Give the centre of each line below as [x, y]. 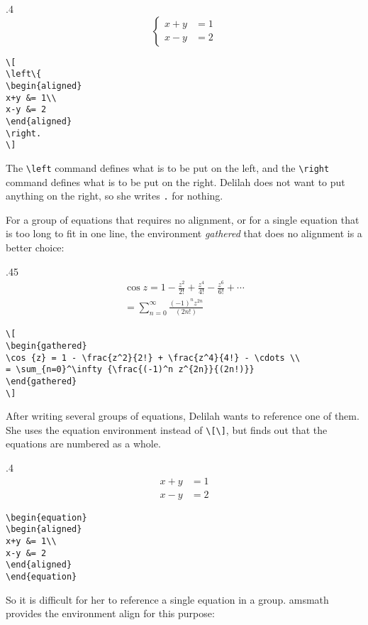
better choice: [35, 247]
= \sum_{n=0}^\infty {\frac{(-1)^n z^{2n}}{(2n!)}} [130, 370]
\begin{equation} [46, 517]
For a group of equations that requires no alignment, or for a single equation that [183, 219]
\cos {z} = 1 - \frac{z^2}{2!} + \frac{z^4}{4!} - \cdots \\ [153, 358]
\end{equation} [41, 576]
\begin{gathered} [46, 346]
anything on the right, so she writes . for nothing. [115, 196]
